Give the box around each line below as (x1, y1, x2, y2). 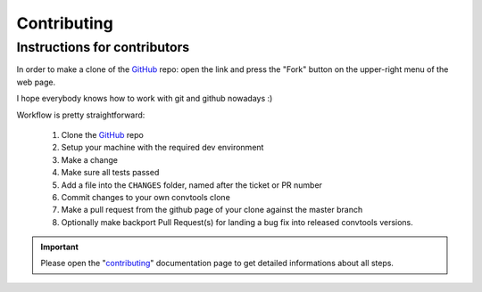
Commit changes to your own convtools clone (61, 191, 231, 202)
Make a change (61, 154, 118, 165)
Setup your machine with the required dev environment (61, 142, 264, 153)
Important (40, 241, 79, 253)
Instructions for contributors (16, 39, 190, 55)
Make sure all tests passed (61, 167, 160, 178)
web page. (16, 77, 56, 87)
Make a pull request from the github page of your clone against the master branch (61, 205, 363, 215)
